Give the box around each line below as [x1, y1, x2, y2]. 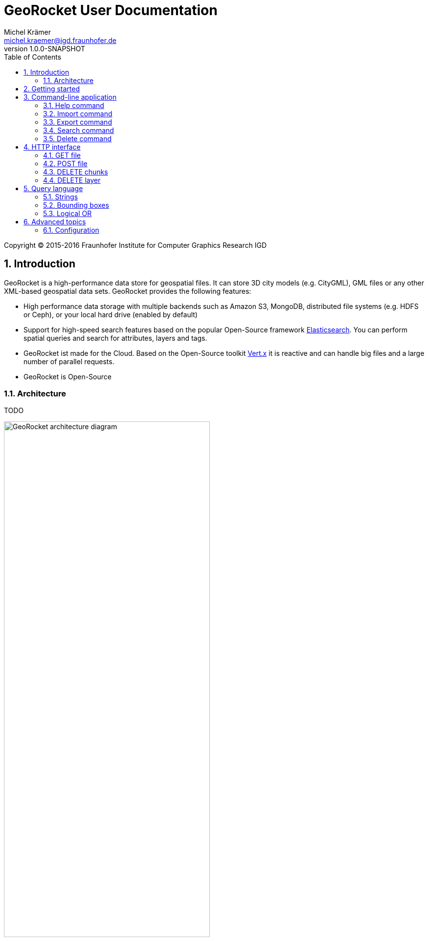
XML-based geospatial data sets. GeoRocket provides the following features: [4, 286, 251, 295]
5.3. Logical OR [43, 209, 92, 218]
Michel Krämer [4, 27, 51, 36]
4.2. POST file [43, 159, 88, 168]
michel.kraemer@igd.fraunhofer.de [4, 36, 116, 44]
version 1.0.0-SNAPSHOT [4, 44, 86, 53]
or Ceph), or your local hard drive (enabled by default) [23, 310, 198, 319]
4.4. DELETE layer [43, 175, 101, 184]
